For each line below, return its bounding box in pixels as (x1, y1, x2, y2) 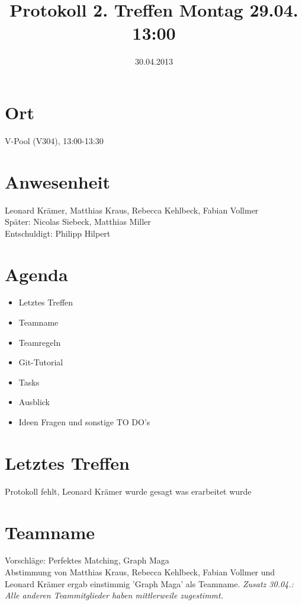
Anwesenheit (5, 169, 110, 193)
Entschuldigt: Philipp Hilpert (5, 227, 111, 239)
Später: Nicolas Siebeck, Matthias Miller (5, 215, 151, 228)
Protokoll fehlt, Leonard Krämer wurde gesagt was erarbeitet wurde (5, 485, 252, 497)
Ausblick (18, 396, 50, 408)
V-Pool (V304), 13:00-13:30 (5, 134, 104, 147)
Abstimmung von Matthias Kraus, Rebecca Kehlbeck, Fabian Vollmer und (5, 566, 275, 578)
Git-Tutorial (18, 356, 63, 368)
